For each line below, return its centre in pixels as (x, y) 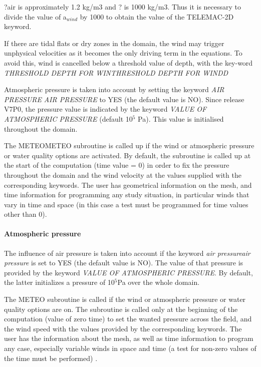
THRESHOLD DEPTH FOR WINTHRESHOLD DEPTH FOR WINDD (116, 72)
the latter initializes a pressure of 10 (59, 282)
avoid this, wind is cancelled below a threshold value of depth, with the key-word (128, 62)
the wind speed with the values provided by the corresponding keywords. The (123, 328)
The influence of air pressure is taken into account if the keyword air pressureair (127, 253)
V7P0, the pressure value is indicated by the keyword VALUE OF (105, 109)
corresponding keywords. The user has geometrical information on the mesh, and (128, 185)
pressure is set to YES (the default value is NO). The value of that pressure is (124, 263)
